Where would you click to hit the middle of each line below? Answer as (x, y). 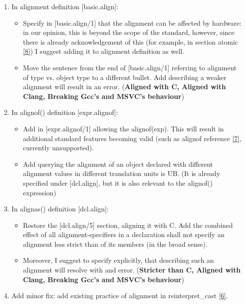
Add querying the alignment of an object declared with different (118, 164)
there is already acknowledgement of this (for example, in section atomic (130, 41)
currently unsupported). (58, 148)
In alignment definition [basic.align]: (65, 6)
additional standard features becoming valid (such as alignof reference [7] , (132, 138)
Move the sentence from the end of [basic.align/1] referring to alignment (130, 67)
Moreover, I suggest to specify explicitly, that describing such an (118, 260)
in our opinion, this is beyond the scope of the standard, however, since (129, 32)
